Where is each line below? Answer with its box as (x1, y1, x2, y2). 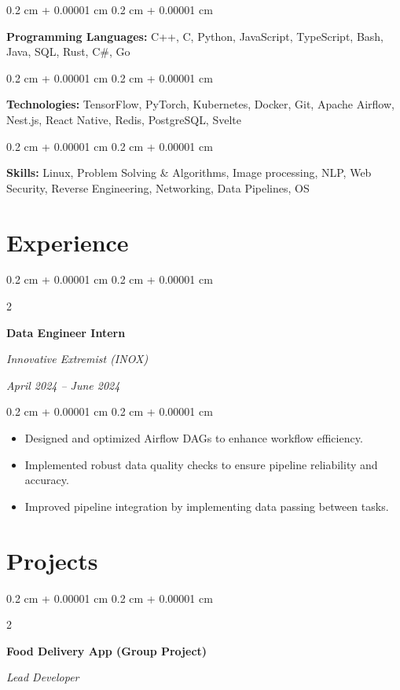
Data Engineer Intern (6, 324, 126, 340)
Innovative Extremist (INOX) (6, 351, 149, 367)
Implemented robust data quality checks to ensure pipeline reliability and (24, 456, 378, 472)
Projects (6, 544, 98, 576)
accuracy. (24, 472, 69, 488)
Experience (6, 226, 129, 258)
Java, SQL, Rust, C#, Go (6, 43, 130, 60)
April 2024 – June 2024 (6, 376, 120, 393)
